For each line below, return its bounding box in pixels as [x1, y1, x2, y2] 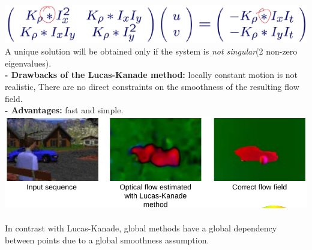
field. [5, 92, 23, 104]
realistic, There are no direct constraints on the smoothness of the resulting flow [5, 80, 299, 93]
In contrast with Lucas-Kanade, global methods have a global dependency [5, 222, 277, 234]
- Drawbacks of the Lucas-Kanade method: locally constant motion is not [5, 68, 298, 81]
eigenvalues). [5, 56, 52, 69]
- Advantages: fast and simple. [5, 104, 124, 116]
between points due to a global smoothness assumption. [5, 233, 209, 246]
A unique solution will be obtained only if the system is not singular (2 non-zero [5, 45, 298, 58]
